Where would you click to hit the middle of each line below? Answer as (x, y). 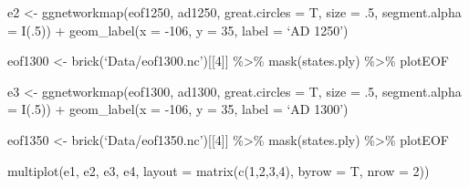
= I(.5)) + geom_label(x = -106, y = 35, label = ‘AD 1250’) (178, 30)
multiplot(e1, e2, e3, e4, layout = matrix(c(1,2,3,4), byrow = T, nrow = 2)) (219, 170)
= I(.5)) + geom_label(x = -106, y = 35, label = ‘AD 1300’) (178, 109)
